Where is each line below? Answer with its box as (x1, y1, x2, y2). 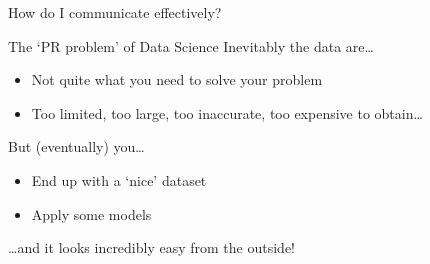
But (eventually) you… (8, 136, 145, 157)
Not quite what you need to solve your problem (31, 69, 323, 90)
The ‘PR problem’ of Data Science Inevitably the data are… (8, 35, 374, 56)
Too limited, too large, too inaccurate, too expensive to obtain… (31, 102, 423, 123)
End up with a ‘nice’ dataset (31, 169, 207, 190)
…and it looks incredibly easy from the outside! (8, 237, 296, 258)
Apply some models (31, 203, 152, 224)
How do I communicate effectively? (8, 2, 222, 22)
